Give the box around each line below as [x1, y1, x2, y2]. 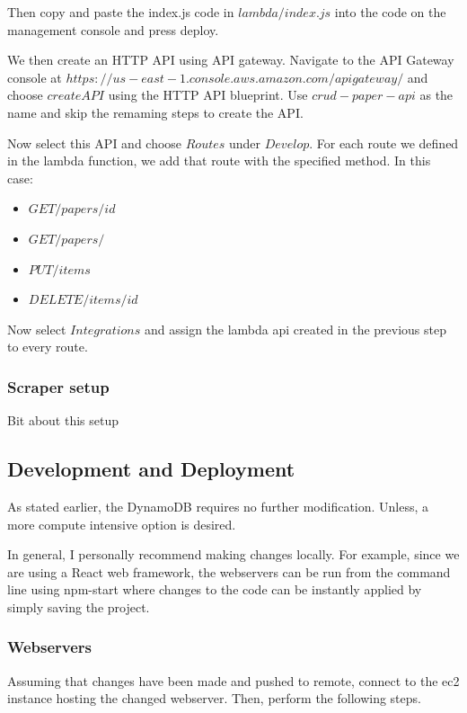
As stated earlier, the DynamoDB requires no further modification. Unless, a [7, 496, 429, 515]
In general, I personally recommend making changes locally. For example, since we [7, 545, 460, 564]
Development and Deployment [7, 455, 295, 483]
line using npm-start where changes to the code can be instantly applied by [7, 580, 422, 599]
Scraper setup [7, 375, 110, 397]
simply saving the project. [7, 597, 150, 616]
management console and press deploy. [7, 20, 219, 39]
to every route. [7, 337, 88, 356]
